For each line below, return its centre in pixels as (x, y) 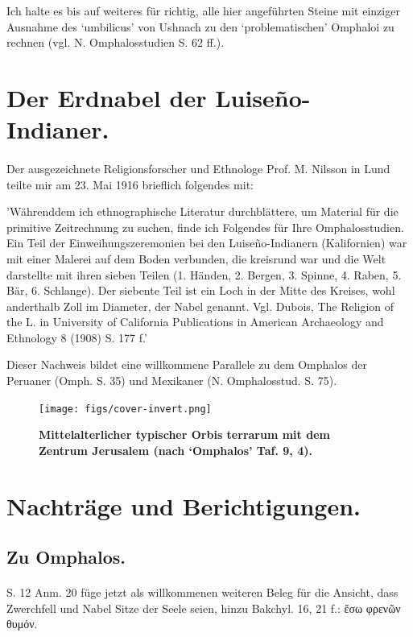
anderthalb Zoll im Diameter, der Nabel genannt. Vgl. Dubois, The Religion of (200, 306)
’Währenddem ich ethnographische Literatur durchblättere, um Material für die (202, 211)
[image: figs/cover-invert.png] (125, 409)
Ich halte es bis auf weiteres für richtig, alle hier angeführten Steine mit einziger (203, 10)
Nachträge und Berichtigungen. (184, 505)
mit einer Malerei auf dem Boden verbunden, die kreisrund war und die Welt (196, 258)
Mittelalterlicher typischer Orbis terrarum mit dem (184, 434)
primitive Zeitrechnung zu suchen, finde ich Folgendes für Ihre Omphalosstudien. (205, 227)
